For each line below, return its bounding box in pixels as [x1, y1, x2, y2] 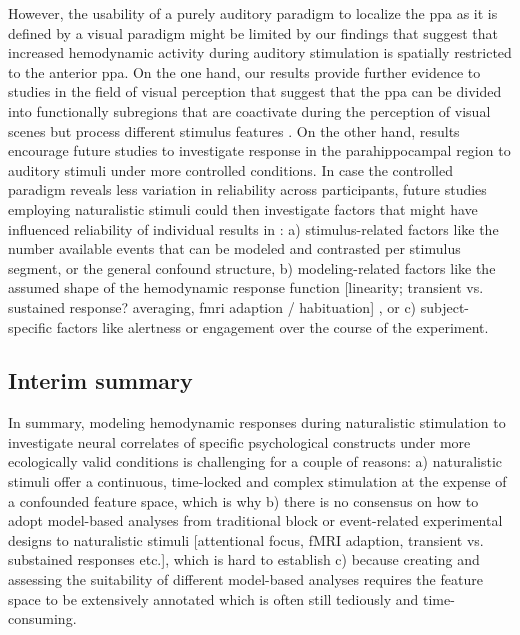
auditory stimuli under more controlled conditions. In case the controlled [8, 159, 453, 180]
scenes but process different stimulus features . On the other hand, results [8, 120, 460, 141]
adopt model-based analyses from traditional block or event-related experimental [8, 510, 503, 531]
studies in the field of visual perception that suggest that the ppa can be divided [8, 81, 502, 102]
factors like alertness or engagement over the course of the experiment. [56, 316, 489, 337]
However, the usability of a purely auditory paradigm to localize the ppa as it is [8, 3, 498, 23]
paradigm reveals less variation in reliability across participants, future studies [8, 179, 487, 200]
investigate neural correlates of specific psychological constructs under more [8, 431, 471, 452]
